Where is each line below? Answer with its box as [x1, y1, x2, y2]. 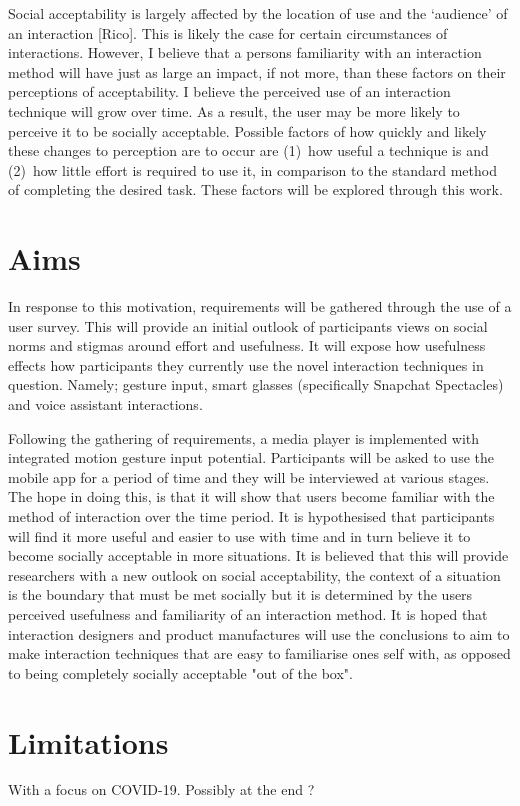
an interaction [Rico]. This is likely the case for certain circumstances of [8, 22, 448, 43]
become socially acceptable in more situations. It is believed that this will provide [8, 545, 509, 566]
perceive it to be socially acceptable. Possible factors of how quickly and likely [8, 120, 487, 141]
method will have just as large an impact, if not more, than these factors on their [8, 61, 506, 82]
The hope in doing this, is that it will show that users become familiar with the [8, 486, 495, 507]
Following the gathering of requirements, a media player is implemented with [8, 427, 480, 448]
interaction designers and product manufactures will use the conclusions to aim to [8, 623, 510, 644]
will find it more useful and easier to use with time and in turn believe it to [8, 525, 471, 546]
